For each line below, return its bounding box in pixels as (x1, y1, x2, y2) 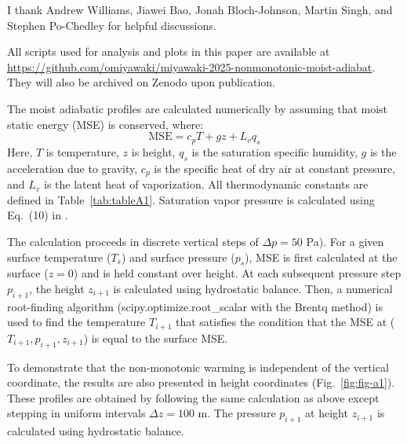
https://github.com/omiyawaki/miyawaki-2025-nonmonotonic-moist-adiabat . (7, 58, 376, 75)
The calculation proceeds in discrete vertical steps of (7, 233, 259, 249)
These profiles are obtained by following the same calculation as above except (7, 389, 380, 405)
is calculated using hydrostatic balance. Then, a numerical (113, 280, 393, 296)
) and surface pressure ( (122, 248, 235, 265)
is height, (131, 143, 176, 160)
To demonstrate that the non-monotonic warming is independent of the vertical (7, 358, 389, 375)
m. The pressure (198, 405, 276, 421)
